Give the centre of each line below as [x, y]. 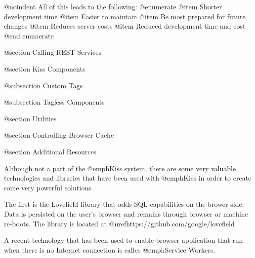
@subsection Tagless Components [54, 102]
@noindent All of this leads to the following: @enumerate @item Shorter [113, 6]
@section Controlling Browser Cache [59, 135]
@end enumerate [29, 35]
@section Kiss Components [45, 68]
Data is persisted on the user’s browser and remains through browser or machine [126, 213]
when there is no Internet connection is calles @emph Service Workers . [110, 249]
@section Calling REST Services [53, 52]
